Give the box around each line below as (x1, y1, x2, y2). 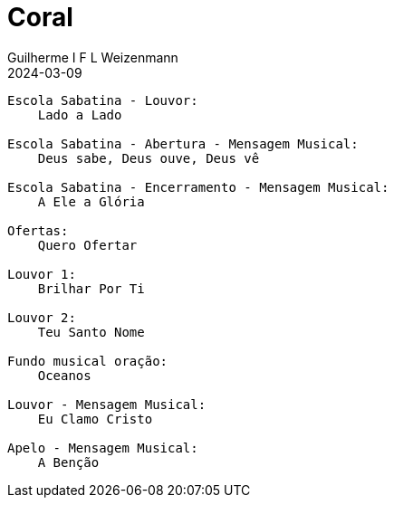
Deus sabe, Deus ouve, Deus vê (37, 150, 260, 166)
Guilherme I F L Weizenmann (7, 49, 178, 65)
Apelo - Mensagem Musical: (7, 440, 198, 455)
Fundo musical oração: (7, 353, 168, 368)
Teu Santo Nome (37, 324, 145, 339)
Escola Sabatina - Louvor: (7, 92, 198, 108)
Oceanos (37, 367, 91, 383)
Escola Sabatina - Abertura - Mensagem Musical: (7, 136, 359, 151)
